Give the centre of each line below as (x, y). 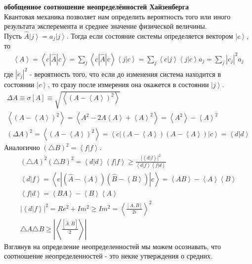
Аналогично (22, 147)
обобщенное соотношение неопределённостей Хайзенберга (96, 6)
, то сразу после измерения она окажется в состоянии (128, 84)
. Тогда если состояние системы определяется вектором (150, 36)
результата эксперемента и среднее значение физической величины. (105, 26)
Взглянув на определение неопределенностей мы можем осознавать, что (112, 246)
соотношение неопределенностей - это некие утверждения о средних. (108, 256)
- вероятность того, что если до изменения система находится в (126, 74)
